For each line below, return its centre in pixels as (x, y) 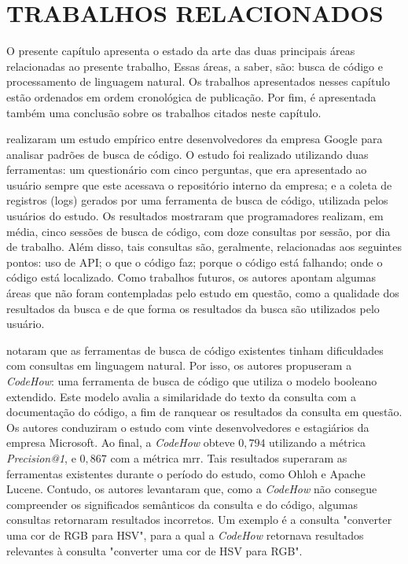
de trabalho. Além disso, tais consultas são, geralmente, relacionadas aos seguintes (204, 247)
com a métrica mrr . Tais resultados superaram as (229, 457)
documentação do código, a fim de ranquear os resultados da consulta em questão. (204, 412)
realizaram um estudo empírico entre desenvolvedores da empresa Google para (195, 139)
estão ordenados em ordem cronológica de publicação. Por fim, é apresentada (191, 96)
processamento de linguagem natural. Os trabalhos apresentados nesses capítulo (198, 81)
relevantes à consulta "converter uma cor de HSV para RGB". (154, 550)
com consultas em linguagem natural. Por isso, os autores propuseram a (179, 365)
